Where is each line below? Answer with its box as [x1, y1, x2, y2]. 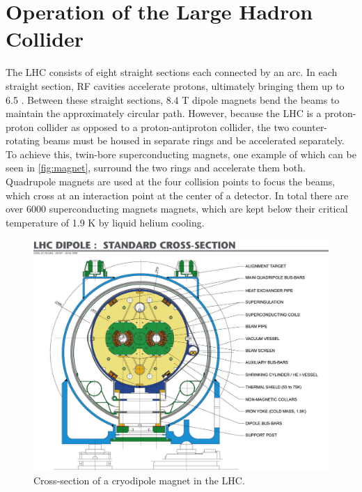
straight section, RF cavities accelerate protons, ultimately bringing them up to [6, 78, 345, 93]
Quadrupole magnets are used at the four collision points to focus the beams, [6, 174, 336, 189]
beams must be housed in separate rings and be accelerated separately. [42, 133, 345, 148]
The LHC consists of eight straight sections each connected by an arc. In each [6, 65, 338, 79]
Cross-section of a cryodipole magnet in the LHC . [33, 472, 245, 487]
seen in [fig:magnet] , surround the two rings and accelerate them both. [6, 160, 306, 175]
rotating [6, 133, 40, 148]
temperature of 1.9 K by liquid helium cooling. [6, 215, 205, 229]
